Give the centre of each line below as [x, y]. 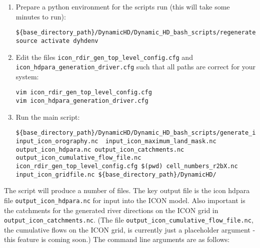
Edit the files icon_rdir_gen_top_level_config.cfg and [104, 57]
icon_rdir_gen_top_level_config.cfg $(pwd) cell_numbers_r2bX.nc [127, 166]
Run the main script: [48, 117]
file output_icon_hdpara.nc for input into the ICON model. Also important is [125, 200]
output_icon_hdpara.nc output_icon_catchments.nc [100, 149]
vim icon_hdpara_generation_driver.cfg [82, 101]
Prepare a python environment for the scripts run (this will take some [123, 6]
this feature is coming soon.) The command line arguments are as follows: [117, 239]
